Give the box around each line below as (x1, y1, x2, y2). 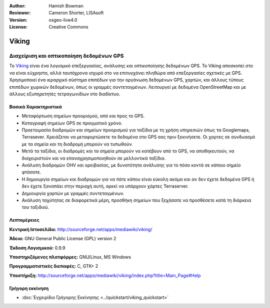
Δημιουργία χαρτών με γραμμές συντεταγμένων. (21, 190, 124, 196)
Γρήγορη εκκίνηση (9, 285, 49, 291)
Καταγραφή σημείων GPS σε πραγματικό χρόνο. (21, 120, 122, 126)
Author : (9, 3, 26, 9)
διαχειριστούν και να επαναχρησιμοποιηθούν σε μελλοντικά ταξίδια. (21, 155, 166, 161)
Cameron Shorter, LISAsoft (48, 10, 104, 16)
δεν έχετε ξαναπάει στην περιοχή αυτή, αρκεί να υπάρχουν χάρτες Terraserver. (21, 183, 189, 189)
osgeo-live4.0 (48, 17, 77, 23)
